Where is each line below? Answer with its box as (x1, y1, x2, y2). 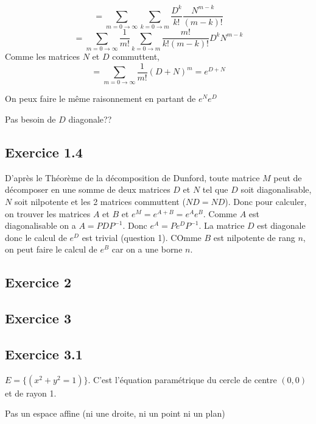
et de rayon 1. (5, 386, 57, 399)
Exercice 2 (5, 273, 71, 292)
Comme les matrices (5, 50, 80, 63)
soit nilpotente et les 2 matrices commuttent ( (14, 195, 186, 208)
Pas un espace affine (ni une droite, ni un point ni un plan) (5, 407, 225, 420)
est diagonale (257, 219, 306, 232)
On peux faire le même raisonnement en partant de (5, 92, 196, 105)
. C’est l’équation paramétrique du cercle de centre (88, 373, 277, 386)
